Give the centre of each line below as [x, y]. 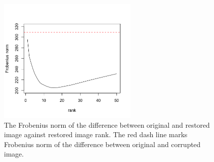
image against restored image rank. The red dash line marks [96, 134]
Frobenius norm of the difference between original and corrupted [102, 144]
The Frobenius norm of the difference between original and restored [107, 124]
